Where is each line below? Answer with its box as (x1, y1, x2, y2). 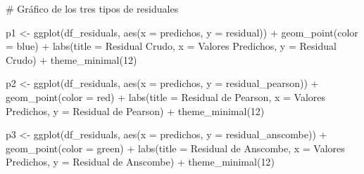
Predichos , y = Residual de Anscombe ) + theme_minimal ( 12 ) (6, 154, 275, 169)
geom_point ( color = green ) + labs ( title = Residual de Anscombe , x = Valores (6, 140, 345, 155)
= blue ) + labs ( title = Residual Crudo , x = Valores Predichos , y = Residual (6, 39, 337, 53)
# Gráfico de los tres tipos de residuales (6, 1, 179, 15)
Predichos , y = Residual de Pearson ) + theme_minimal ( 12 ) (6, 103, 265, 118)
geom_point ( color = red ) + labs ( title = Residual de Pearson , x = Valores (6, 89, 326, 104)
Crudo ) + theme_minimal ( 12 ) (6, 52, 137, 67)
